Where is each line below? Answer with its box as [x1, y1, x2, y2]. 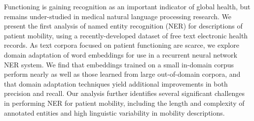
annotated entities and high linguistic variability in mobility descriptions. [4, 107, 225, 118]
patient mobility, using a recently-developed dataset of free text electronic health [4, 30, 248, 40]
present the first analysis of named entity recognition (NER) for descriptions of [4, 21, 243, 31]
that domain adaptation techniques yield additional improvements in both [4, 78, 228, 89]
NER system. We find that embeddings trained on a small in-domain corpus [4, 59, 234, 69]
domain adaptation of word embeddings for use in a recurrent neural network [4, 49, 237, 60]
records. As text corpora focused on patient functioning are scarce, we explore [4, 40, 239, 50]
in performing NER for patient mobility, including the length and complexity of [4, 97, 245, 108]
